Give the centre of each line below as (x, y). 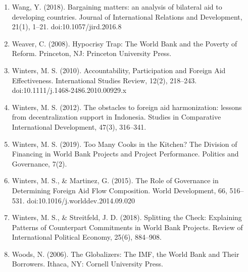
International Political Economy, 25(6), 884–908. (87, 237)
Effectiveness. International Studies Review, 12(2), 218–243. (104, 80)
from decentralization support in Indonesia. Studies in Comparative (116, 117)
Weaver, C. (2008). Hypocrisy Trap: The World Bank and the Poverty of (125, 43)
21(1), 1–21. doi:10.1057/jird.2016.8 (67, 26)
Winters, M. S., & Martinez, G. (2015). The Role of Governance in (115, 180)
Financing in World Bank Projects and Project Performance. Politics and (125, 154)
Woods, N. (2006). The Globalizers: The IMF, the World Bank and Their (126, 254)
